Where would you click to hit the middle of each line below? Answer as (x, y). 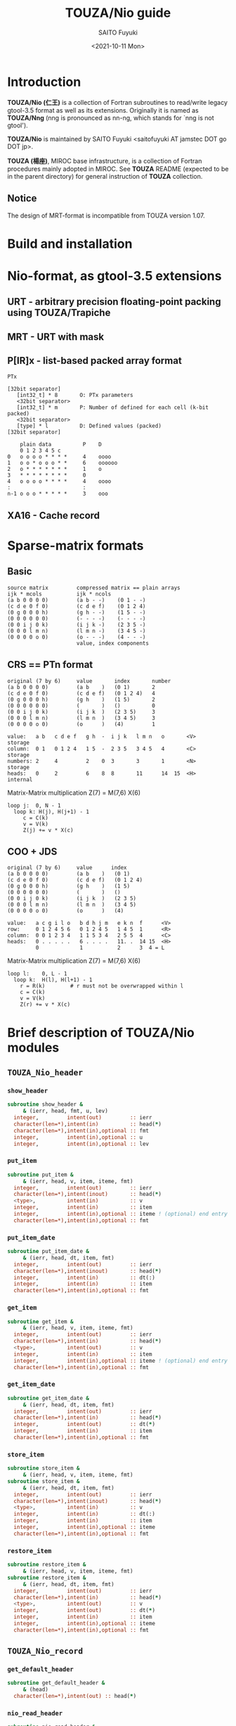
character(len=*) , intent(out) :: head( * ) (75, 1696)
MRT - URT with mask (55, 337)
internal (20, 779)
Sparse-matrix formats (76, 546)
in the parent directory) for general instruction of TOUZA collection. (105, 176)
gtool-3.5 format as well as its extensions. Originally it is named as (103, 110)
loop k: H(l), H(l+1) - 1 (53, 980)
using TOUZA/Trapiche (59, 313)
